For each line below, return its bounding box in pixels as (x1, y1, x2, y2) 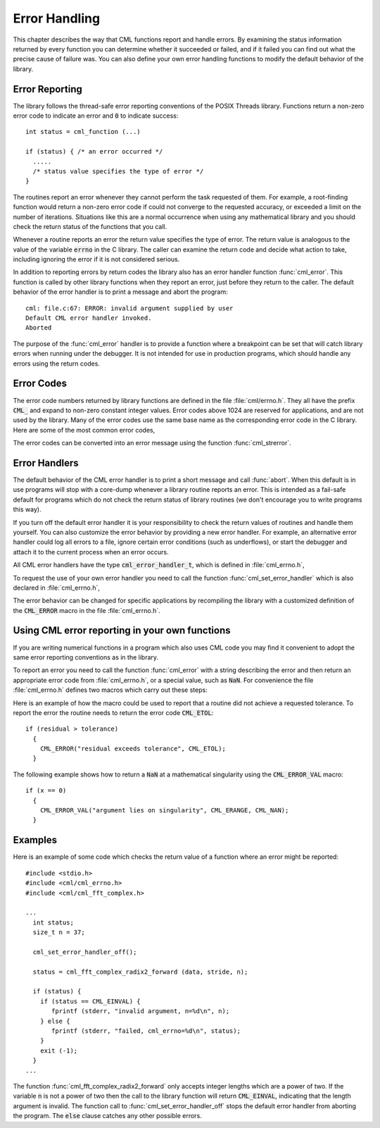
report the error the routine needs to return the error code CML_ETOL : (13, 708, 214, 717)
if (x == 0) (25, 786, 67, 795)
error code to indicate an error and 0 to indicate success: (13, 111, 179, 120)
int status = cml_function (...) (25, 128, 141, 136)
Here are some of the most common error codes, (13, 426, 156, 434)
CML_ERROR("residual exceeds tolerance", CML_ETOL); (39, 745, 227, 753)
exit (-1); (39, 1046, 78, 1055)
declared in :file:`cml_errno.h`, (13, 583, 100, 592)
